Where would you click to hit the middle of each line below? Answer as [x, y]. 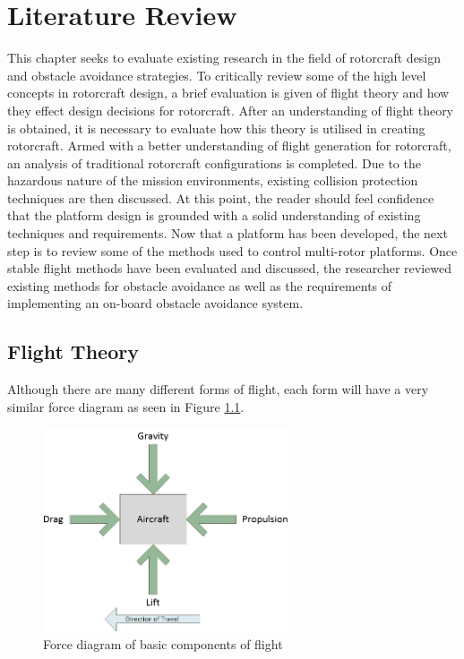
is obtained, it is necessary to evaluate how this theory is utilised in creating [216, 128]
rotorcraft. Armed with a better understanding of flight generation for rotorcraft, [229, 145]
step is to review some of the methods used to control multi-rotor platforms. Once [232, 250]
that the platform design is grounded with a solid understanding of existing [214, 215]
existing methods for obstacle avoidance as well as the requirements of [200, 285]
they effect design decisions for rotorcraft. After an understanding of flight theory [231, 110]
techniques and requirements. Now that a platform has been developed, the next [228, 233]
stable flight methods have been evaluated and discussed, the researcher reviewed [230, 268]
